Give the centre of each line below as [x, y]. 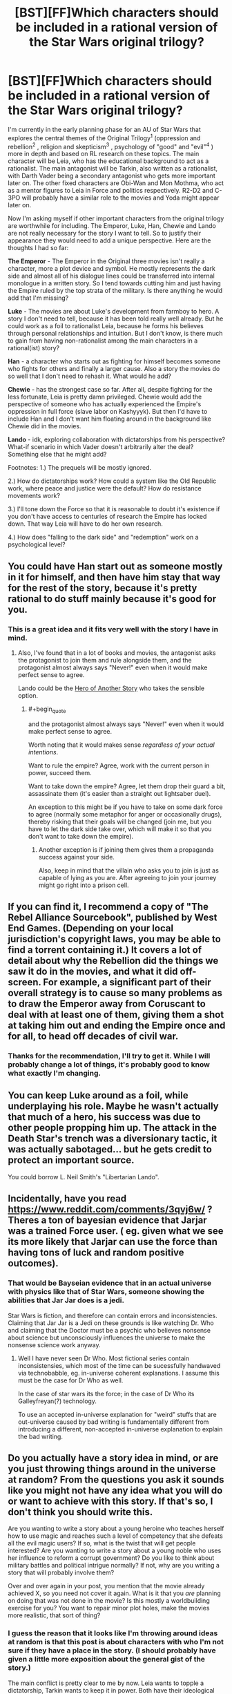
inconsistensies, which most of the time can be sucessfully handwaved [119, 1365]
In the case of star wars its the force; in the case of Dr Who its [106, 1393]
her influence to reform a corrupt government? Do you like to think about [111, 1558]
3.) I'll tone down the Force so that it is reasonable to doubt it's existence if [114, 509]
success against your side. [76, 857]
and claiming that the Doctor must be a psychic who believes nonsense [109, 1330]
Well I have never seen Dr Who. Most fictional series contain [103, 1358]
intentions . [43, 752]
